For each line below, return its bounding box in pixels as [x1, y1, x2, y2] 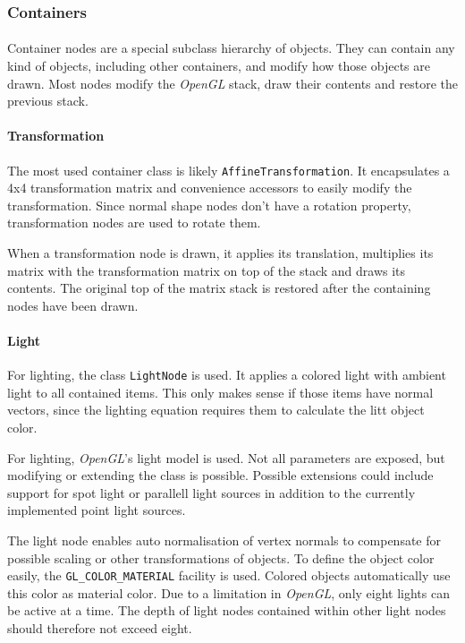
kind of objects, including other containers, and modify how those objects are [7, 56, 430, 75]
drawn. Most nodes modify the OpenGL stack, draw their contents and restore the [7, 73, 458, 92]
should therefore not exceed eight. [7, 619, 192, 638]
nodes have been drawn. [7, 296, 139, 314]
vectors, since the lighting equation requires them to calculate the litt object [7, 400, 425, 419]
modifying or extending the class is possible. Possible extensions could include [7, 466, 434, 484]
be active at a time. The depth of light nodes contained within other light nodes [7, 601, 446, 620]
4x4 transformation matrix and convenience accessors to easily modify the [7, 178, 412, 197]
